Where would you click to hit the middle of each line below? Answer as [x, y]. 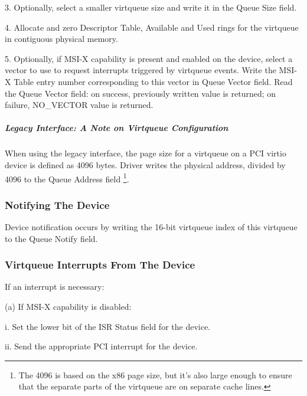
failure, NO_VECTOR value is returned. [79, 105]
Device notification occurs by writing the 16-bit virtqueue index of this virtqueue [151, 226]
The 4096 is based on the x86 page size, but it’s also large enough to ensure [155, 374]
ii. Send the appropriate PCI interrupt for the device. [101, 346]
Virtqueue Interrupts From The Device [100, 265]
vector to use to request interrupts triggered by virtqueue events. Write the [141, 70]
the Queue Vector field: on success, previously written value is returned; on [141, 93]
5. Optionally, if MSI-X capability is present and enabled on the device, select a [149, 58]
